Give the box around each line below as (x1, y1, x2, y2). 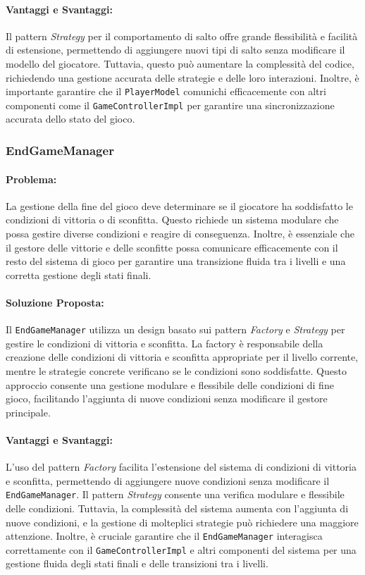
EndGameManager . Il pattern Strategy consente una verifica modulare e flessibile (6, 487, 345, 502)
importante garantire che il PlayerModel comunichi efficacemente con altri (6, 84, 326, 99)
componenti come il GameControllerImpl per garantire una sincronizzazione (6, 97, 335, 112)
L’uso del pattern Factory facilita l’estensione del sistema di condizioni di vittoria (6, 459, 357, 474)
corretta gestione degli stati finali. (6, 267, 151, 282)
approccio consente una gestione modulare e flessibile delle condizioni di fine (6, 377, 334, 392)
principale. (6, 404, 51, 419)
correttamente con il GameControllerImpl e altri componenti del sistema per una (6, 542, 357, 557)
